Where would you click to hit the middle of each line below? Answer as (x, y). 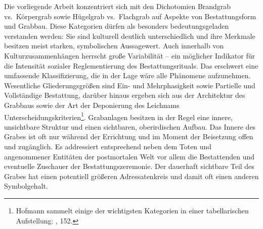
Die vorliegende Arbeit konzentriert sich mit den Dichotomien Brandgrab (118, 6)
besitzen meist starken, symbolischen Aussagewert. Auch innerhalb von (114, 46)
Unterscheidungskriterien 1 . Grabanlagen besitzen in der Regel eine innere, (118, 116)
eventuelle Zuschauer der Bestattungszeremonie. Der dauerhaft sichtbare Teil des (129, 166)
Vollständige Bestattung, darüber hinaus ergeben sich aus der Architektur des (125, 95)
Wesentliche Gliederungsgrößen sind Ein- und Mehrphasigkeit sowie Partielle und (130, 85)
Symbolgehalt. (26, 186)
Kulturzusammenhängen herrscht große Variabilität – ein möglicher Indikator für (129, 55)
